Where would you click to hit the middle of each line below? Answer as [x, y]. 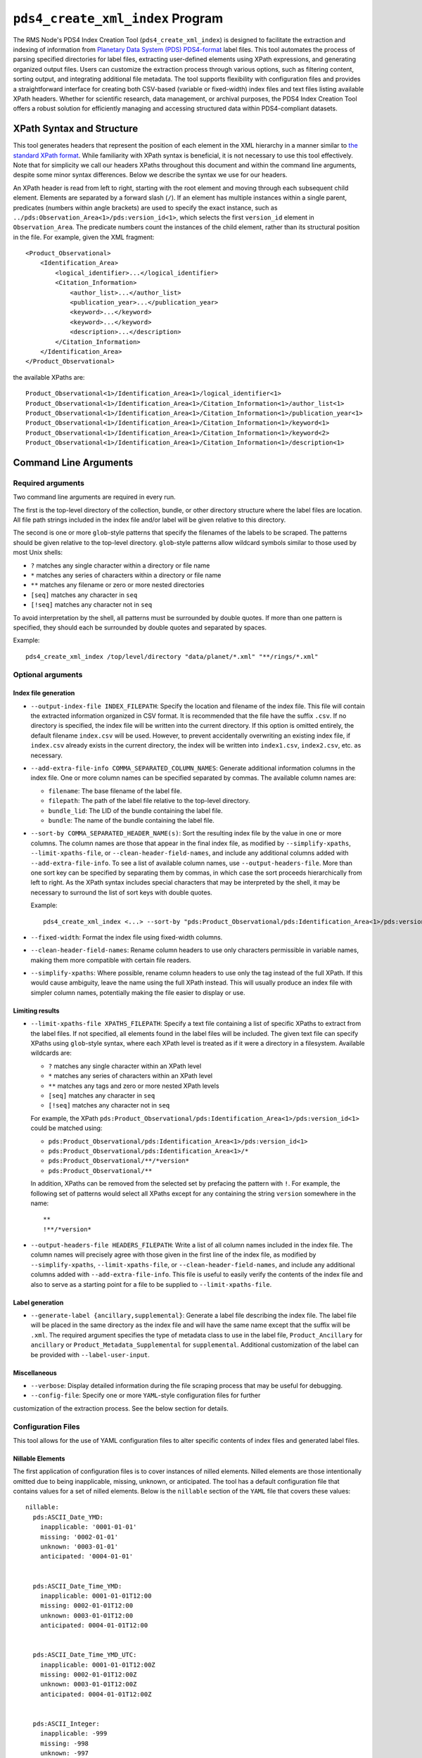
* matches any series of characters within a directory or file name [126, 575]
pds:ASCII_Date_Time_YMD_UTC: [85, 1655]
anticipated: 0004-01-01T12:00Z [96, 1694]
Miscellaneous [35, 1373]
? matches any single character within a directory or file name [120, 565]
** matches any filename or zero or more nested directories [117, 585]
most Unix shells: [38, 553]
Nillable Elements [39, 1458]
